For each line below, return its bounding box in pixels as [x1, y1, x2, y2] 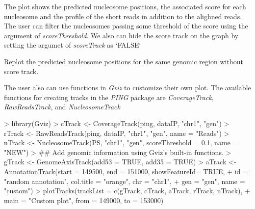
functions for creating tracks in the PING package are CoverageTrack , [4, 92, 214, 102]
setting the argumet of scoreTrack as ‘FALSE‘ [4, 40, 141, 50]
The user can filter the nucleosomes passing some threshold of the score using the [4, 21, 248, 31]
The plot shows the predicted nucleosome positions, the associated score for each [4, 1, 246, 11]
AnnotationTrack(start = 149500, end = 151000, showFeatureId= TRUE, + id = [4, 166, 248, 176]
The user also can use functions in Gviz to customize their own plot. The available [4, 82, 251, 93]
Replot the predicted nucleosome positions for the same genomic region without [4, 56, 243, 66]
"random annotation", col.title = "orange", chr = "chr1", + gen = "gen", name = [4, 176, 245, 186]
